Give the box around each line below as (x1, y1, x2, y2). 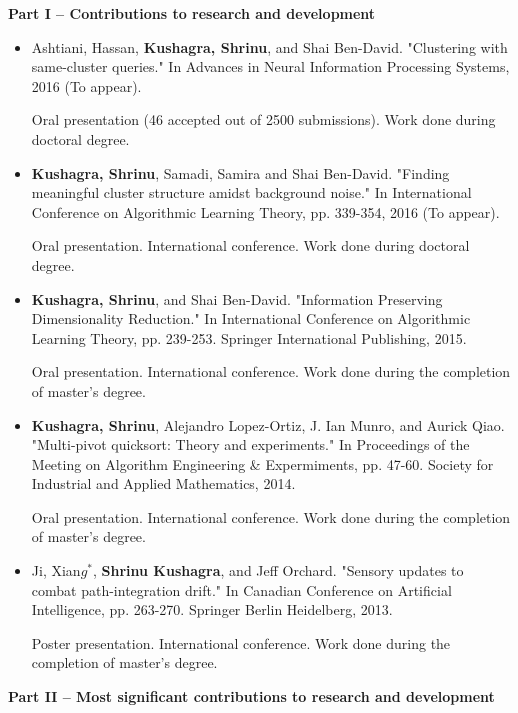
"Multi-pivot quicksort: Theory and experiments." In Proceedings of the (31, 434, 470, 455)
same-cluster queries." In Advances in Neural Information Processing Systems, (31, 56, 510, 77)
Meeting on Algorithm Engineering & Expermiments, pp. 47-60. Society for (31, 453, 494, 474)
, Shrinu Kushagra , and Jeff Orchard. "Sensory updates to (93, 560, 464, 581)
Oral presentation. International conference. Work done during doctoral (31, 235, 470, 256)
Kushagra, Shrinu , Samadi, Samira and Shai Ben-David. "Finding (31, 162, 450, 183)
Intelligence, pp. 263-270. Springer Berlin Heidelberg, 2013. (31, 599, 393, 620)
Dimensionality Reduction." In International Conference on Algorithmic (31, 308, 471, 329)
